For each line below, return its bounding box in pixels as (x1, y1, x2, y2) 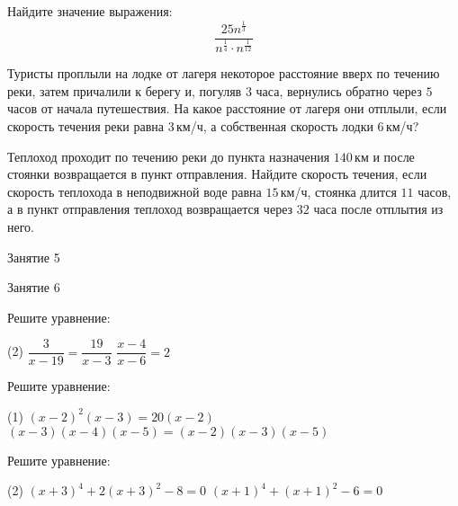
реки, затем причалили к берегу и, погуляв (7, 81, 242, 100)
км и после (355, 146, 415, 165)
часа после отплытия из (313, 200, 444, 218)
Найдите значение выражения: (7, 2, 173, 20)
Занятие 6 (7, 278, 60, 297)
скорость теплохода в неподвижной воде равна (7, 182, 262, 200)
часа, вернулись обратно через (256, 81, 422, 100)
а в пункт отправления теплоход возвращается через (7, 200, 293, 218)
